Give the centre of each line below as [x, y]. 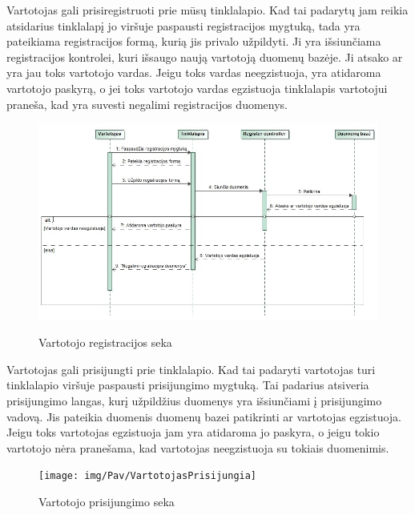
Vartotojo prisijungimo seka [107, 502]
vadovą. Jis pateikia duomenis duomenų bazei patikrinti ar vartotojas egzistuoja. [204, 416]
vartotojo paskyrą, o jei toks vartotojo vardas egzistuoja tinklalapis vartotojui [197, 88]
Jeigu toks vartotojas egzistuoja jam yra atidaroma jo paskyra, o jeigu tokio [193, 432]
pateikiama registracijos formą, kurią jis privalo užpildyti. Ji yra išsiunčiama [194, 41]
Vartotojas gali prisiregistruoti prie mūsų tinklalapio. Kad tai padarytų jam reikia [207, 10]
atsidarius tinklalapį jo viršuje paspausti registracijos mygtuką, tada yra [183, 25]
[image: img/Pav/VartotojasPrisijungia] [148, 476]
